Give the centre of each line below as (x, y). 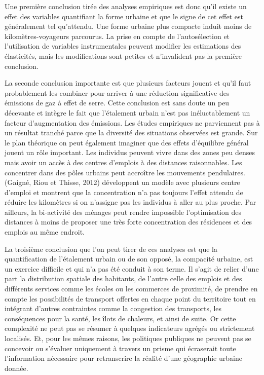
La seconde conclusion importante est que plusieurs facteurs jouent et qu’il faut (128, 83)
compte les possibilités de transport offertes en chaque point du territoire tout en (130, 298)
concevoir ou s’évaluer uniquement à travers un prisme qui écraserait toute (120, 348)
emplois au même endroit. (45, 232)
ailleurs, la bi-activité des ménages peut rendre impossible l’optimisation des (123, 212)
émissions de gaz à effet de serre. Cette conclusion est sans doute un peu (117, 103)
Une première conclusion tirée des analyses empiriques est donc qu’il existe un (126, 6)
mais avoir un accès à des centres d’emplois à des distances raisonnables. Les (123, 162)
